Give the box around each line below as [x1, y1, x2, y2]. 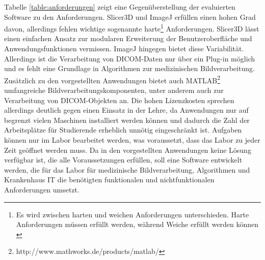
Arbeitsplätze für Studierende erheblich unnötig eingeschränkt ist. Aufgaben [4, 124, 242, 135]
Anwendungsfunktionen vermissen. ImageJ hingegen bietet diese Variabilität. [4, 43, 244, 54]
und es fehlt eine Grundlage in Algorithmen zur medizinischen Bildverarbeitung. [4, 63, 255, 74]
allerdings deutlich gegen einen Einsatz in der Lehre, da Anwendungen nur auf [4, 105, 249, 115]
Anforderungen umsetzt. [4, 184, 79, 194]
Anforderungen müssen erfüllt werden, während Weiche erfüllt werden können [16, 219, 259, 230]
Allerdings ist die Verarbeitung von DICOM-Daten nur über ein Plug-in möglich [4, 53, 255, 63]
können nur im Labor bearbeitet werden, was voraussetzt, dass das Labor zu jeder [4, 135, 260, 145]
